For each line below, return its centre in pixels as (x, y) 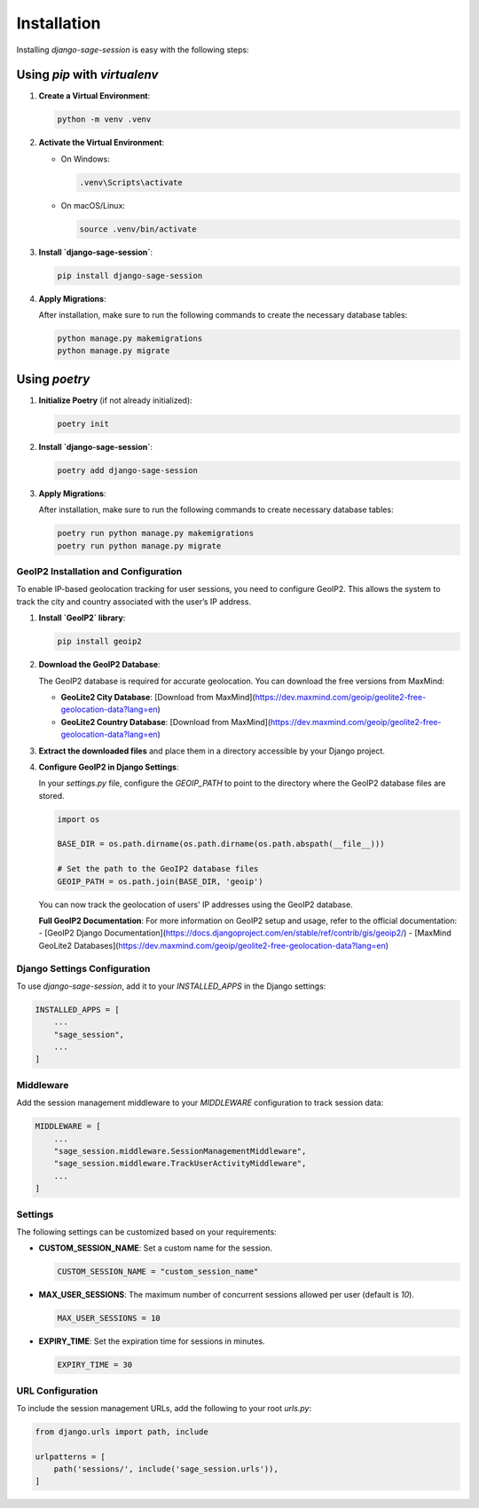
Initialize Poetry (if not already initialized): (115, 400)
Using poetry (53, 379)
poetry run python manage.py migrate (139, 545)
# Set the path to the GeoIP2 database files (158, 869)
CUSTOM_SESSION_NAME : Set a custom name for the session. (156, 1248)
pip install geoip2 (99, 642)
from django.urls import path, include (122, 1432)
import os (79, 819)
